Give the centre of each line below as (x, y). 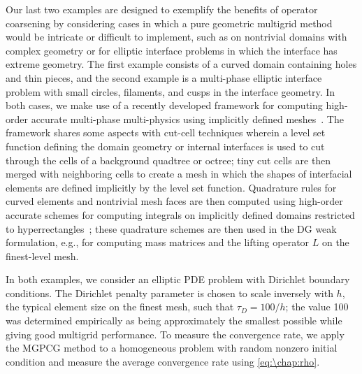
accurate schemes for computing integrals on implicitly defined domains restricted (180, 214)
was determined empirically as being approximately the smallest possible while (174, 321)
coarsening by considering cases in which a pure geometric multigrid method (169, 23)
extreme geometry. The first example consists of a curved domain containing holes (181, 64)
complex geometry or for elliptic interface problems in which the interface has (172, 50)
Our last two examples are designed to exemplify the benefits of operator (162, 9)
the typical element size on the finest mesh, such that (120, 307)
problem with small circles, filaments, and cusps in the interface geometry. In (171, 91)
